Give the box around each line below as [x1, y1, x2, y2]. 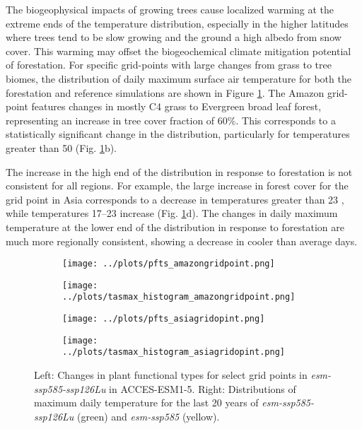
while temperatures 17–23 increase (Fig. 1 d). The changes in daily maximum [6, 206, 338, 221]
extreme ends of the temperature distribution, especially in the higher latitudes [6, 16, 349, 30]
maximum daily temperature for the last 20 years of [34, 395, 259, 410]
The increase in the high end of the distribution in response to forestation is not [6, 164, 353, 179]
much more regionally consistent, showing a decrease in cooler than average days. [6, 233, 358, 248]
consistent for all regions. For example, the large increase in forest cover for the [6, 178, 349, 193]
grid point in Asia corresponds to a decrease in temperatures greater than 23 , [6, 192, 344, 206]
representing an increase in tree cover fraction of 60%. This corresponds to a [6, 112, 336, 127]
